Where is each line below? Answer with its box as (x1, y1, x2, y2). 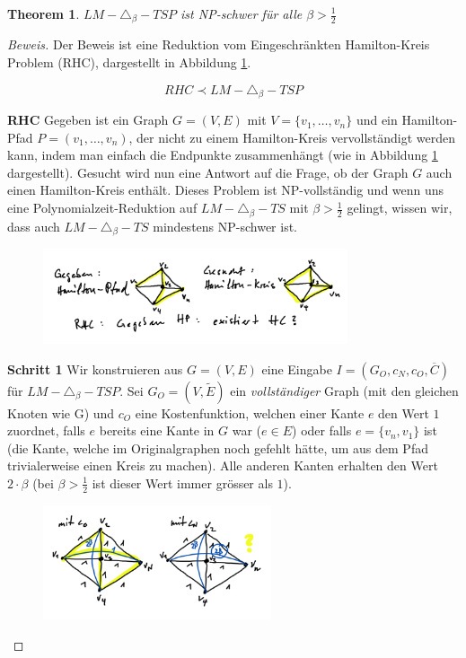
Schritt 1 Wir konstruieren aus (7, 359, 183, 378)
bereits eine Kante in (99, 421, 215, 440)
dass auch (7, 216, 60, 235)
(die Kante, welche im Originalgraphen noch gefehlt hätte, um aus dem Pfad (7, 438, 428, 457)
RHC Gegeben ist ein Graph (7, 110, 169, 129)
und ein (356, 110, 398, 129)
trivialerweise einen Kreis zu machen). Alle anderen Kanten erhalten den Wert (7, 456, 438, 475)
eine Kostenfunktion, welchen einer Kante (135, 403, 365, 422)
